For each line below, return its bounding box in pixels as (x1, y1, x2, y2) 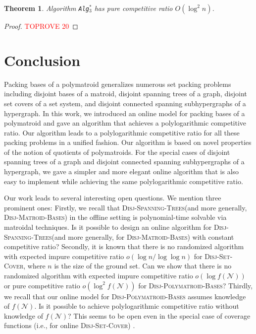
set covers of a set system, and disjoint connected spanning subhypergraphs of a (4, 98, 246, 108)
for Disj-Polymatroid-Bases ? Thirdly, (138, 280, 253, 290)
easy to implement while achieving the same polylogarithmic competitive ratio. (4, 176, 243, 186)
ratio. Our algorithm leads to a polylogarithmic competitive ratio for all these (4, 127, 240, 137)
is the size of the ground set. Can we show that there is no (54, 261, 232, 271)
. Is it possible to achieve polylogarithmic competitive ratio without (34, 301, 239, 311)
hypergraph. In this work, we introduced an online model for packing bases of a (4, 108, 245, 118)
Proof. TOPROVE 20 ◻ (4, 21, 78, 31)
